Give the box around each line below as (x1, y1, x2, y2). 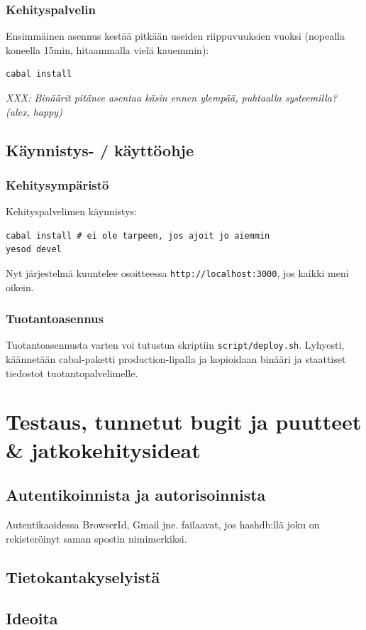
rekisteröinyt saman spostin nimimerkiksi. (6, 531, 187, 545)
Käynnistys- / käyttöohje (6, 139, 194, 161)
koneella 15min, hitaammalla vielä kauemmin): (6, 42, 209, 57)
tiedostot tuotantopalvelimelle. (6, 365, 138, 380)
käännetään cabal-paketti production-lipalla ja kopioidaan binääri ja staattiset (6, 352, 346, 366)
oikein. (6, 279, 34, 294)
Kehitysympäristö (6, 175, 109, 193)
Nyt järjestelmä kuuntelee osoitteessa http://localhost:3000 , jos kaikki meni (6, 265, 349, 280)
